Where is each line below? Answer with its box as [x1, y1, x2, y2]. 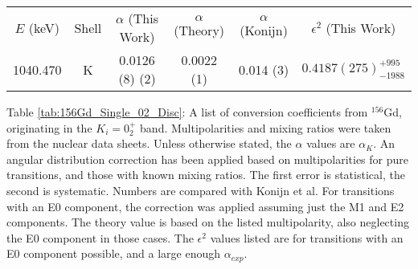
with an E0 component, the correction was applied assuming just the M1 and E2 [6, 198, 404, 214]
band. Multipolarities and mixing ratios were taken [140, 119, 391, 136]
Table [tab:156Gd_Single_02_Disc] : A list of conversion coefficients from [6, 104, 368, 120]
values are [306, 135, 355, 152]
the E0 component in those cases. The [6, 229, 194, 246]
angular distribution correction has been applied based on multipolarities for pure [6, 150, 408, 167]
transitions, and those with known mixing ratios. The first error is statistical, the [6, 166, 405, 183]
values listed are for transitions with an [210, 229, 404, 246]
